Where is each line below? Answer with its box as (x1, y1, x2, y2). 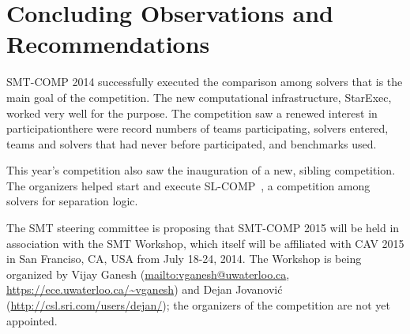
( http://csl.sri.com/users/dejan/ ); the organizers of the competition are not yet (6, 297, 390, 313)
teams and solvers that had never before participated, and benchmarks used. (6, 135, 377, 152)
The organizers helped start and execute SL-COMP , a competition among (6, 177, 371, 193)
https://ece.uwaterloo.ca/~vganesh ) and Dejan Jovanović (6, 281, 283, 298)
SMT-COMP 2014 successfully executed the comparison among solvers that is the (6, 73, 403, 90)
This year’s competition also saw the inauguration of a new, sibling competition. (6, 162, 396, 178)
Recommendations (6, 28, 210, 60)
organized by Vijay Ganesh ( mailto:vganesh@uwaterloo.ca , (6, 265, 290, 282)
